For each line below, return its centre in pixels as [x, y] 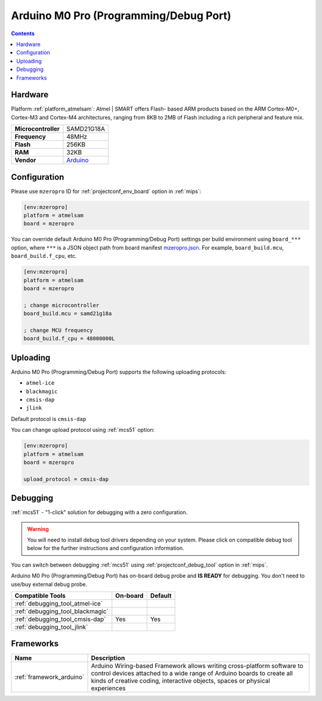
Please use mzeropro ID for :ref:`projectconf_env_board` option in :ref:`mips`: [106, 191]
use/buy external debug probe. [49, 584]
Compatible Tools [40, 595]
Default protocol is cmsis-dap [49, 419]
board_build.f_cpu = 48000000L [69, 339]
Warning [38, 529]
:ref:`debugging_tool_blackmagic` [62, 611]
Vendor [25, 160]
